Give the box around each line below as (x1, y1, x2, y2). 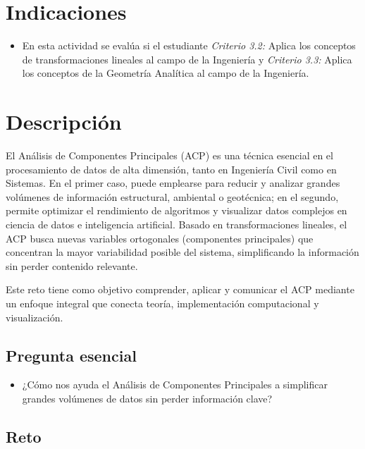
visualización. (6, 309, 63, 324)
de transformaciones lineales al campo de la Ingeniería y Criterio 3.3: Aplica (22, 51, 352, 66)
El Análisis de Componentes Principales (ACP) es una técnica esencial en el (6, 148, 333, 163)
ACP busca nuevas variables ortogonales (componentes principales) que (6, 230, 314, 245)
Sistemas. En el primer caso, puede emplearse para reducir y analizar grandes (6, 176, 340, 190)
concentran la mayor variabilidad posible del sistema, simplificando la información (6, 245, 359, 259)
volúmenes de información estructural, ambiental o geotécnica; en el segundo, (6, 189, 339, 204)
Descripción (6, 107, 122, 136)
